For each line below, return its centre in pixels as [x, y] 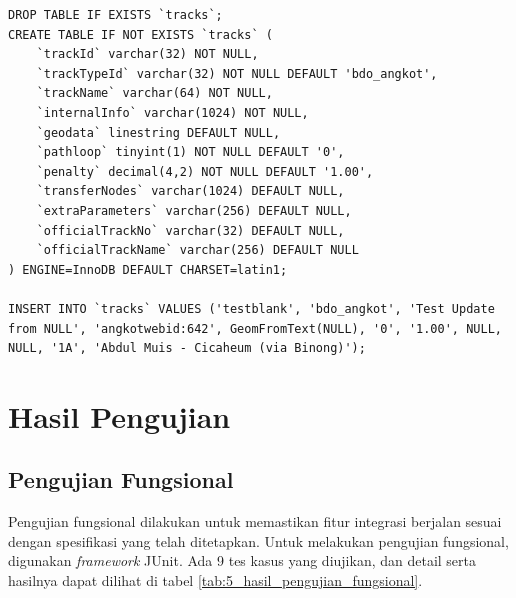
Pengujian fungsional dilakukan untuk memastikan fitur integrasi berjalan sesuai [255, 521]
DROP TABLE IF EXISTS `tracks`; [115, 15]
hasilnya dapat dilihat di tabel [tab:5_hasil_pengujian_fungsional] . [215, 580]
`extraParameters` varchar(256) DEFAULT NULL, [194, 210]
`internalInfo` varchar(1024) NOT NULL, [172, 112]
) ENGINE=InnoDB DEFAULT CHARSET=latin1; [148, 269]
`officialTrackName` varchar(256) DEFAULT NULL [197, 250]
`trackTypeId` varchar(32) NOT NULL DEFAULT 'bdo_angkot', [237, 73]
